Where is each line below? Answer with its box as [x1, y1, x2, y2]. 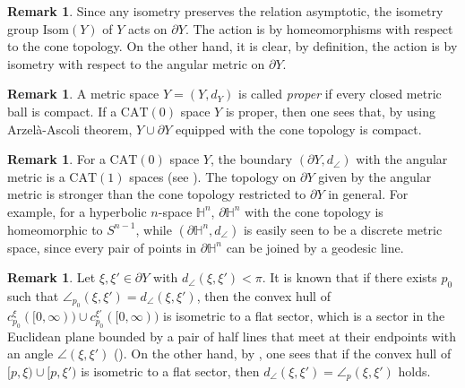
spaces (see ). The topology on [129, 167, 297, 185]
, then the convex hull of [196, 286, 331, 305]
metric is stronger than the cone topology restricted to [7, 185, 306, 203]
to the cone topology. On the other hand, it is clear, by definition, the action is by [7, 37, 458, 56]
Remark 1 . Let [7, 268, 96, 287]
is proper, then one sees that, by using [225, 101, 436, 120]
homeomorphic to [7, 220, 103, 238]
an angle [7, 344, 54, 363]
